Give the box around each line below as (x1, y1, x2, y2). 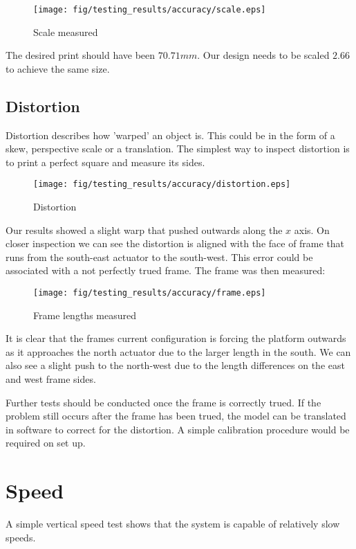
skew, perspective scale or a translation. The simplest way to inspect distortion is (6, 141, 350, 156)
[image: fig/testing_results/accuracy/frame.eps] (33, 288, 266, 298)
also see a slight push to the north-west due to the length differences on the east (6, 358, 345, 372)
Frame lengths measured (33, 307, 136, 322)
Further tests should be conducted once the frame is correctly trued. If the (6, 395, 321, 409)
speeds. (6, 530, 36, 544)
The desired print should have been (6, 48, 156, 62)
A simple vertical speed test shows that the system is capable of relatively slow (6, 516, 340, 531)
